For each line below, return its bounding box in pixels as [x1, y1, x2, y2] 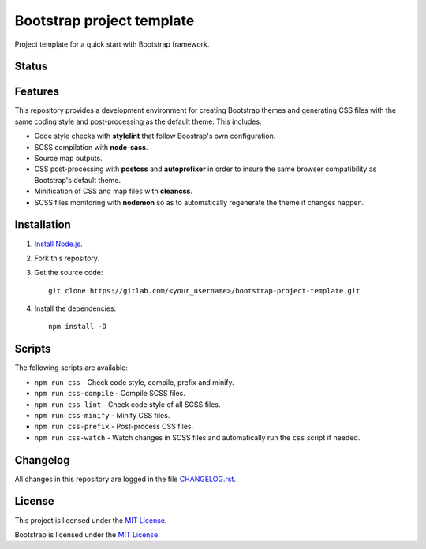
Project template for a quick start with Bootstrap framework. [14, 39, 210, 49]
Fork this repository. [34, 253, 100, 263]
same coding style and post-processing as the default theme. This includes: [14, 117, 262, 126]
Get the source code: [34, 268, 103, 278]
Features [14, 85, 59, 99]
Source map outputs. [34, 154, 103, 163]
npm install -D [48, 322, 107, 331]
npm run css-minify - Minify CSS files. [34, 410, 170, 420]
